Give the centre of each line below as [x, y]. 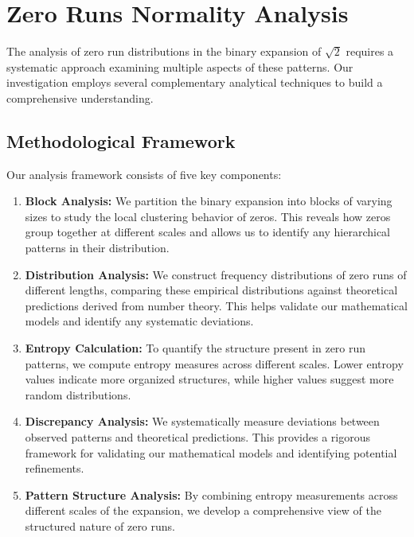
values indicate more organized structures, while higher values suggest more [209, 379]
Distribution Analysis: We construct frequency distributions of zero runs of [216, 274]
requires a [370, 51]
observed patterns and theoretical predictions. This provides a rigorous [197, 437]
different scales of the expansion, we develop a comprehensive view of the [203, 510]
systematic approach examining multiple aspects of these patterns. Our [180, 66]
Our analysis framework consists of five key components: [144, 174]
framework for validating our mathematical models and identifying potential [211, 452]
